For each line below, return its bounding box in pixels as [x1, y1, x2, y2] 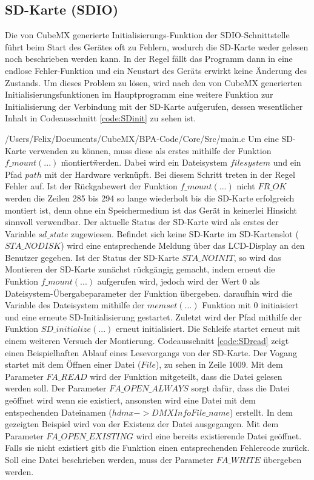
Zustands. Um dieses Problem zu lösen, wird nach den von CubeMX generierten [5, 76, 302, 89]
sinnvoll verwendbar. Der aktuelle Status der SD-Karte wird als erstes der [5, 215, 279, 228]
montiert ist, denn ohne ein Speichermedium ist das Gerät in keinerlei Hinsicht [5, 203, 298, 216]
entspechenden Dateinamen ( [5, 405, 112, 418]
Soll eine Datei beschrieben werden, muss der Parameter [5, 453, 214, 465]
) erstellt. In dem [229, 405, 293, 418]
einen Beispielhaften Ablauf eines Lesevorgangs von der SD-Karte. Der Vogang [5, 346, 297, 359]
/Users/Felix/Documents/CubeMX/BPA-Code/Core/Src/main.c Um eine [5, 132, 279, 144]
